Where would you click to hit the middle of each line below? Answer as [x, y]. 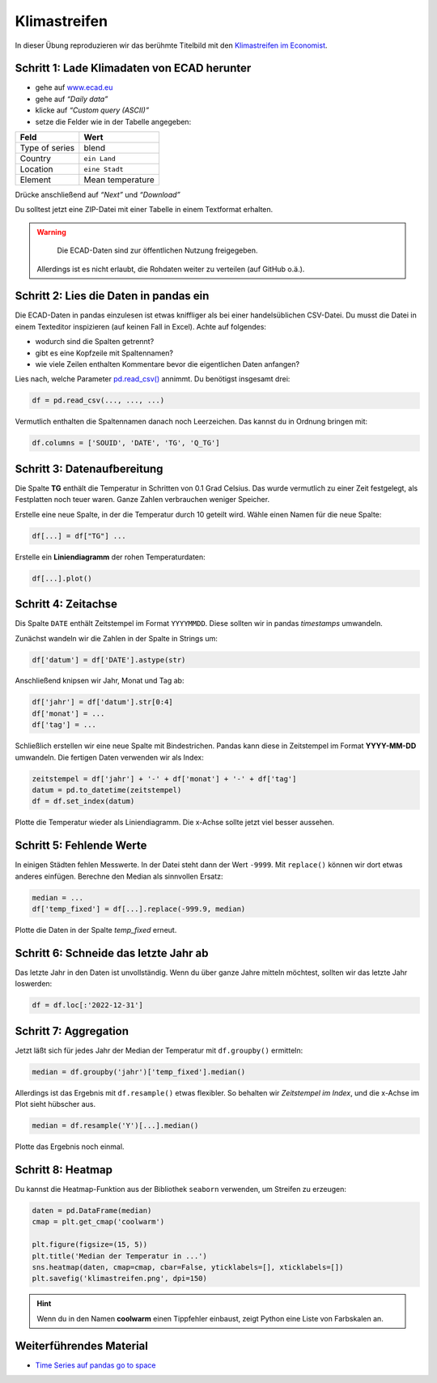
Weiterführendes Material [82, 1345]
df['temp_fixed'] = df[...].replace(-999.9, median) [139, 909]
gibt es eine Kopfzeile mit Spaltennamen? [104, 353]
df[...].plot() [62, 578]
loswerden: [34, 984]
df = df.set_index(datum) [83, 801]
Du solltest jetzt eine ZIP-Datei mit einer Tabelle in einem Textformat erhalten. [144, 210]
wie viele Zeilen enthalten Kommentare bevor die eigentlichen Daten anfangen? [167, 364]
